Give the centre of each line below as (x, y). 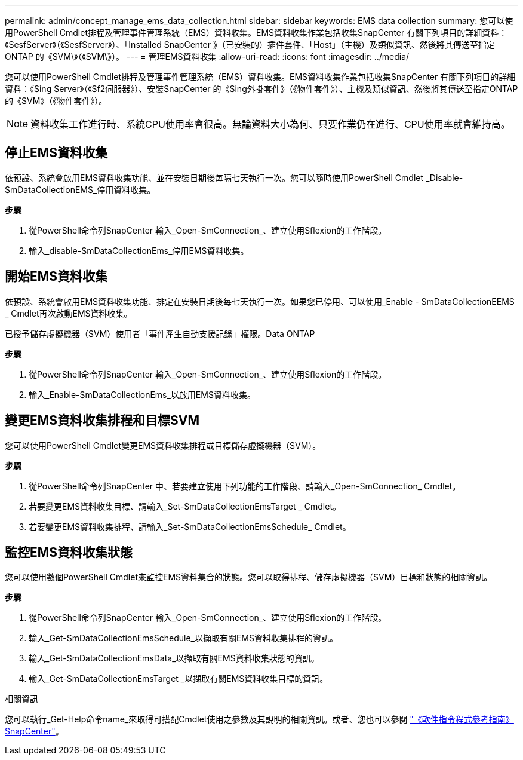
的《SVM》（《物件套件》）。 (56, 101)
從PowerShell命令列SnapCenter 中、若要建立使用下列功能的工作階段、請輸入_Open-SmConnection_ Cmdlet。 (245, 486)
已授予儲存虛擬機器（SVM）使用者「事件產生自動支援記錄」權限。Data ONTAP (160, 333)
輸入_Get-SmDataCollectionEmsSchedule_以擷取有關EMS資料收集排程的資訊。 (183, 638)
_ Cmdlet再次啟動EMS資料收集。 (69, 313)
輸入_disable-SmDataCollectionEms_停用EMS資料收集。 (139, 250)
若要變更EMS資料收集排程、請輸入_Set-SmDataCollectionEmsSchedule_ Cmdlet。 (190, 526)
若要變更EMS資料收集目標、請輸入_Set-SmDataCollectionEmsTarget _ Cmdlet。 (185, 506)
